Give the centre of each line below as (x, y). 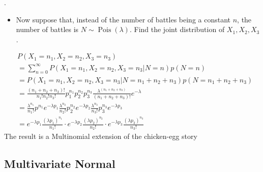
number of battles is (47, 29)
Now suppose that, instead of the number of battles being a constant (123, 19)
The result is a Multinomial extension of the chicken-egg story (101, 136)
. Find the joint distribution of (177, 29)
